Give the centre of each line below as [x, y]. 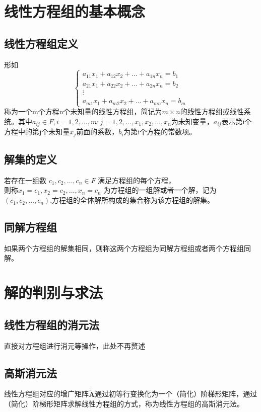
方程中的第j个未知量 [37, 132]
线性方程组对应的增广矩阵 [46, 394]
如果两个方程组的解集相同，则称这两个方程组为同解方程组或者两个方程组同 [127, 248]
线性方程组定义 [41, 43]
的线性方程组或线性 [212, 111]
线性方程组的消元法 [52, 324]
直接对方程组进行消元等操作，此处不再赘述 [75, 345]
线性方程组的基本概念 [75, 11]
